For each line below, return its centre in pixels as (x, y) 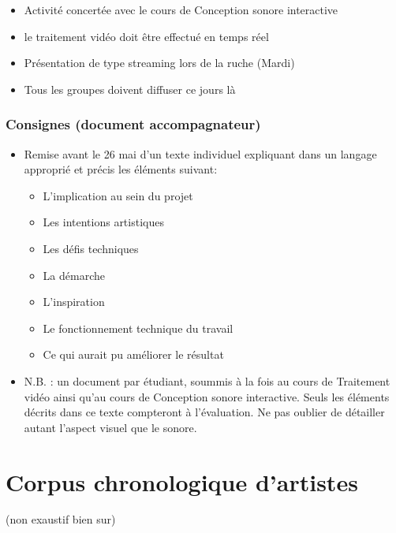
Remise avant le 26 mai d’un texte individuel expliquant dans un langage (200, 153)
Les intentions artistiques (103, 222)
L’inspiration (74, 302)
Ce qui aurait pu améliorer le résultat (133, 354)
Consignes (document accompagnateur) (133, 124)
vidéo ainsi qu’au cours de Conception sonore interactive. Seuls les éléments (207, 396)
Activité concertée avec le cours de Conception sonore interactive (181, 9)
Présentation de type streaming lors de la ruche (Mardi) (159, 63)
